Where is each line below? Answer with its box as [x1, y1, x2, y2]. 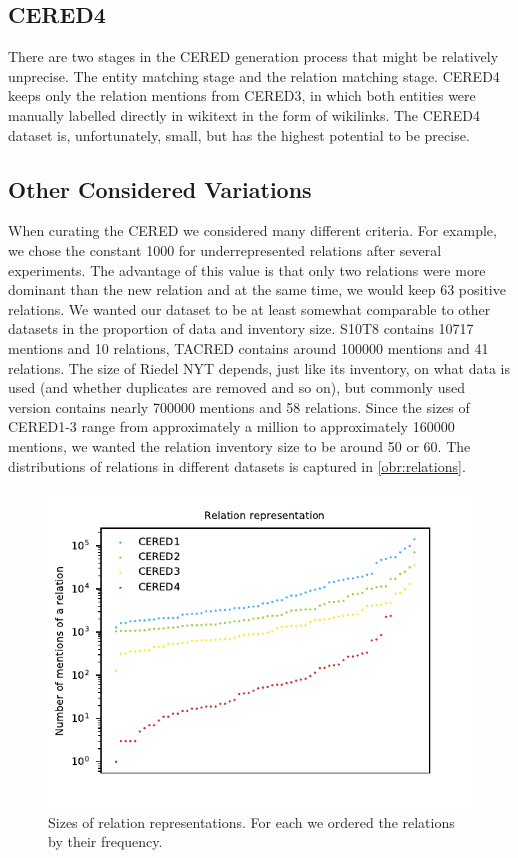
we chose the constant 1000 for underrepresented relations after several [8, 239, 442, 260]
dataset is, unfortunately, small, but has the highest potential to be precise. [8, 124, 470, 145]
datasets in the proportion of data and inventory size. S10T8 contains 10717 [8, 318, 474, 339]
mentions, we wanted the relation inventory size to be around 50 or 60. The [8, 435, 471, 456]
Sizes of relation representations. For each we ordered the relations [48, 811, 455, 832]
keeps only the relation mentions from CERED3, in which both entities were [8, 85, 476, 106]
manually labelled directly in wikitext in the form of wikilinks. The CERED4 [8, 104, 480, 125]
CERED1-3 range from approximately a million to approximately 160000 [8, 416, 455, 437]
